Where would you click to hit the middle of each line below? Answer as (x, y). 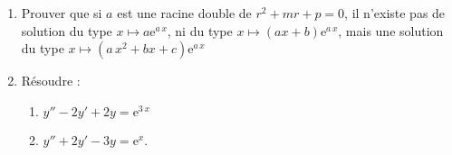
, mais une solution (391, 30)
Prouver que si (62, 13)
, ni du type (200, 30)
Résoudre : (51, 81)
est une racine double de (184, 13)
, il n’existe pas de (395, 13)
